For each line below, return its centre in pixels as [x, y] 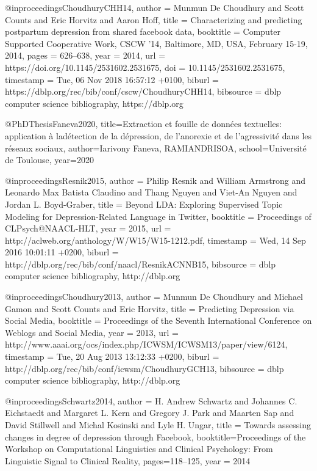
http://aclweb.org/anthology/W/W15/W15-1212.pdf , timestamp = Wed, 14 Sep [155, 240]
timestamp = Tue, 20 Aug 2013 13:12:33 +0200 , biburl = [112, 356]
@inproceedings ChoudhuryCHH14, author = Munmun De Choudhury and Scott [155, 7]
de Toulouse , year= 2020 [49, 160]
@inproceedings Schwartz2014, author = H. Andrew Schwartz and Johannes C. [151, 400]
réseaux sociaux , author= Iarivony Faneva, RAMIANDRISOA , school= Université [156, 148]
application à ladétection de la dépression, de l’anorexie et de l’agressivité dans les [158, 135]
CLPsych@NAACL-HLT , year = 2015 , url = [88, 228]
